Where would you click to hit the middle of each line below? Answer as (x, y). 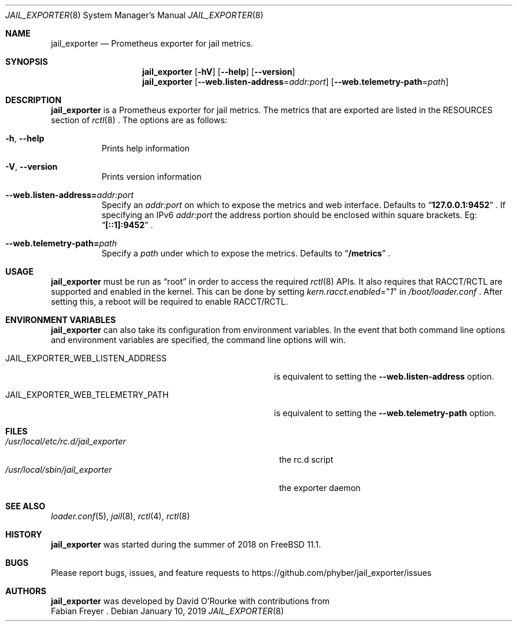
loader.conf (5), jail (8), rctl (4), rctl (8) (121, 516)
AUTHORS (26, 591)
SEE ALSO (25, 506)
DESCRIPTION (34, 100)
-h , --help (25, 138)
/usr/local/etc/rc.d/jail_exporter (66, 441)
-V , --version (32, 167)
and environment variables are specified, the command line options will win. (198, 340)
